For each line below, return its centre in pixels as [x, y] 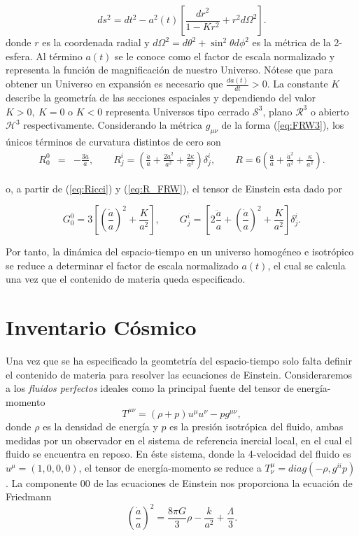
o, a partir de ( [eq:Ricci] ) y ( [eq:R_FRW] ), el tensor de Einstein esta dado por [174, 188]
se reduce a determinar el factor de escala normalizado [122, 265]
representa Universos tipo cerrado [177, 111]
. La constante [297, 84]
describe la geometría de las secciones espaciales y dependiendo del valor [161, 97]
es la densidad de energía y [100, 426]
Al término [59, 56]
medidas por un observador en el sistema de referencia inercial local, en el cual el [179, 440]
